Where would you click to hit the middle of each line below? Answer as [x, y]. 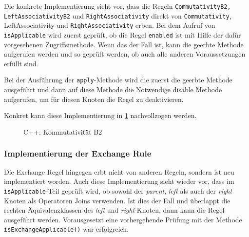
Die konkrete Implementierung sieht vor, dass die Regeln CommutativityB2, [117, 6]
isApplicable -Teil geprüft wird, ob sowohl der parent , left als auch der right [118, 190]
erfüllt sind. [21, 63]
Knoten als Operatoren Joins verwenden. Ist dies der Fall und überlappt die [117, 200]
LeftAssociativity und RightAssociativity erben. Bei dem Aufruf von [110, 25]
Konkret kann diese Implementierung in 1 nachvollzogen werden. [100, 115]
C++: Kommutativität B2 [63, 131]
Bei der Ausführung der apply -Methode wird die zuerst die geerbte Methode [118, 80]
